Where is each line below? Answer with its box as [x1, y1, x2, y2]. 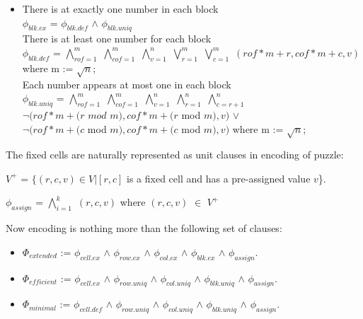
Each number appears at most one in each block [22, 76, 231, 91]
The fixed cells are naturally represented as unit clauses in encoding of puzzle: [6, 147, 344, 162]
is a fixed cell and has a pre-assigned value [127, 170, 311, 185]
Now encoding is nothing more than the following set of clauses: [6, 221, 282, 236]
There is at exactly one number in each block [22, 1, 219, 16]
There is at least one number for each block [22, 31, 212, 46]
